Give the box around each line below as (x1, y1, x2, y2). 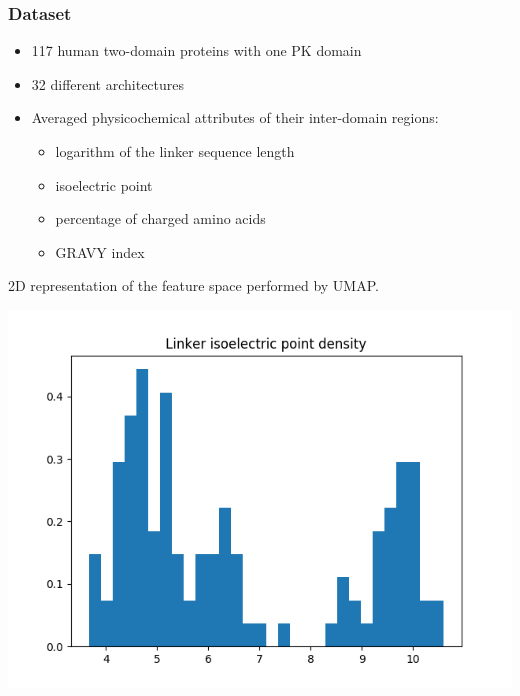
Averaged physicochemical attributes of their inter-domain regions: (31, 107, 439, 128)
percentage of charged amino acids (55, 208, 266, 229)
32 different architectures (31, 73, 185, 94)
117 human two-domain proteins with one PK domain (31, 40, 362, 61)
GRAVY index (55, 241, 145, 262)
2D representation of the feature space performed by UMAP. (8, 275, 379, 296)
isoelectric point (55, 174, 153, 195)
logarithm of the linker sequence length (55, 141, 295, 161)
